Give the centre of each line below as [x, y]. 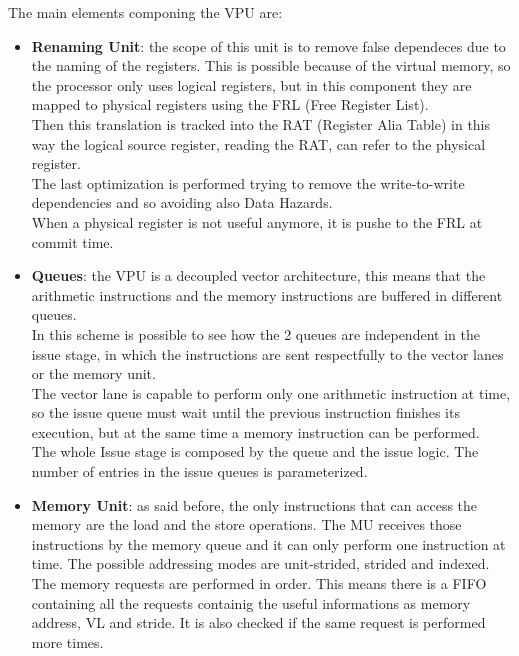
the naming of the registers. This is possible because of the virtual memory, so [271, 65]
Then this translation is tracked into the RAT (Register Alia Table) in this [261, 123]
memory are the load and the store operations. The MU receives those [246, 524]
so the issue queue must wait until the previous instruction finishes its [245, 412]
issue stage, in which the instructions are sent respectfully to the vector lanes [267, 353]
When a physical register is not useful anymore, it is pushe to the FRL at [257, 221]
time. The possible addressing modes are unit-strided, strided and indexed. [260, 563]
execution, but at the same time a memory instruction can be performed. [255, 431]
